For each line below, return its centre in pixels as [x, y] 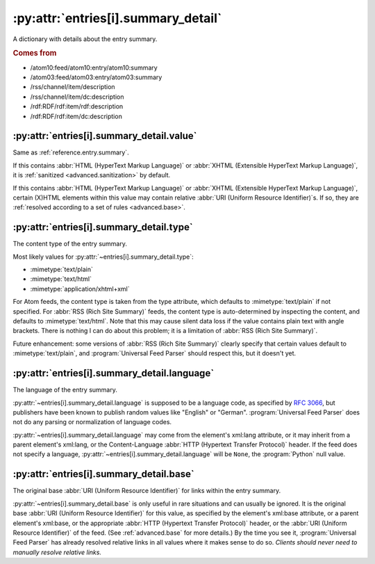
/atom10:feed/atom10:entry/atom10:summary [94, 67]
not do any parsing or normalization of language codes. [92, 422]
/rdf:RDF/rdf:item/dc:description [76, 116]
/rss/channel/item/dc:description [77, 97]
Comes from [35, 54]
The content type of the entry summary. [70, 244]
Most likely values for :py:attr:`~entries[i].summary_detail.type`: [103, 257]
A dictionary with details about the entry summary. [85, 39]
